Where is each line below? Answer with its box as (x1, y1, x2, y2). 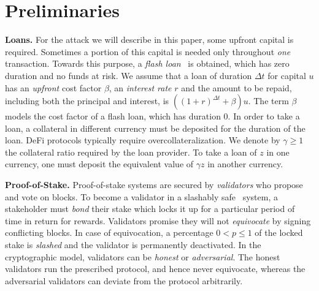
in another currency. (207, 157, 283, 170)
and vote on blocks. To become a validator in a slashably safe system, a (5, 190, 278, 203)
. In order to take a (228, 110, 300, 123)
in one (266, 145, 290, 158)
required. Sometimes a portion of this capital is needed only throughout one (5, 45, 291, 58)
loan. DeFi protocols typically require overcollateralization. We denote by (5, 134, 280, 146)
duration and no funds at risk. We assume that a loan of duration (5, 69, 252, 81)
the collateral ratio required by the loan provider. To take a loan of (5, 145, 257, 158)
